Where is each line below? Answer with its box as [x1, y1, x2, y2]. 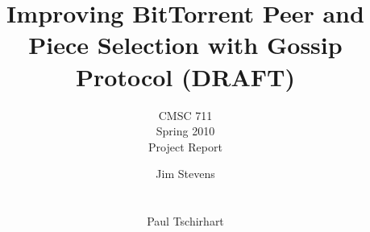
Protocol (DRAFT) [76, 60, 295, 93]
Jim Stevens [156, 165, 215, 182]
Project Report [148, 138, 222, 155]
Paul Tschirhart [147, 213, 224, 230]
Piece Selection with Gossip [28, 28, 343, 61]
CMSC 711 [158, 106, 213, 123]
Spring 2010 [156, 122, 215, 139]
